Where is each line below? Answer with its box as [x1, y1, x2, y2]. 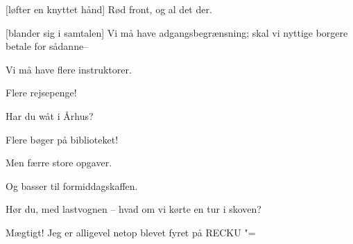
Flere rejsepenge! [6, 85, 77, 100]
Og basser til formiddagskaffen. [6, 178, 138, 193]
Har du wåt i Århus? [6, 108, 94, 123]
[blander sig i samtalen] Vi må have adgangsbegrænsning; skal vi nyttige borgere [6, 25, 348, 40]
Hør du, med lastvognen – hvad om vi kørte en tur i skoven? [6, 202, 261, 216]
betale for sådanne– [6, 39, 89, 53]
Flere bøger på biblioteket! [6, 132, 119, 146]
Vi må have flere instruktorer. [6, 62, 132, 76]
